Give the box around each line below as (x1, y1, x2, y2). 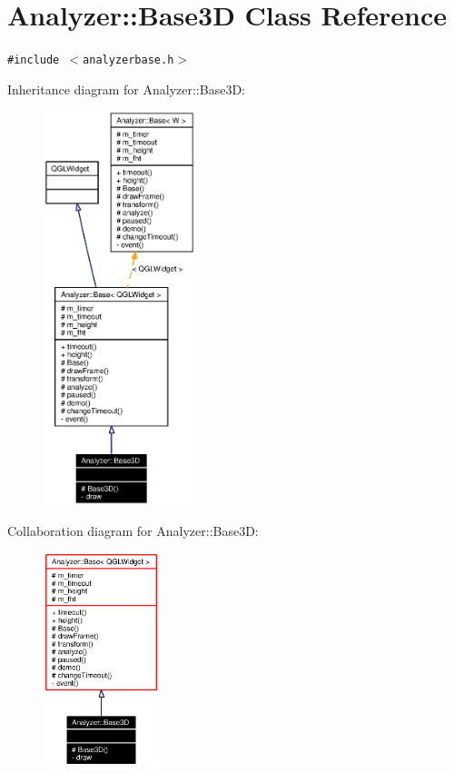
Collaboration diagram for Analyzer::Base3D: (7, 520, 259, 540)
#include (7, 54, 60, 67)
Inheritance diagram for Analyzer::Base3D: (7, 79, 245, 98)
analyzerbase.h (83, 54, 174, 67)
